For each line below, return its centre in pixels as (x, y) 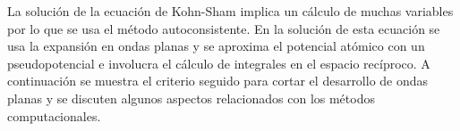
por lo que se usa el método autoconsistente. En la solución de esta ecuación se (224, 28)
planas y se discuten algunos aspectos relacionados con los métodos (191, 98)
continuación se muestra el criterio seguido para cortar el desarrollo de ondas (218, 81)
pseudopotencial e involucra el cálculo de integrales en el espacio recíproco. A (219, 63)
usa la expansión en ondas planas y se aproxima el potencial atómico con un (216, 46)
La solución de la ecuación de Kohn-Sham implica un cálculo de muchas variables (230, 11)
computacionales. (54, 115)
